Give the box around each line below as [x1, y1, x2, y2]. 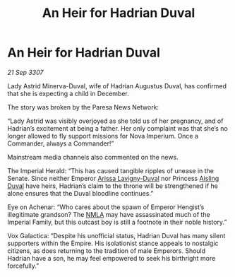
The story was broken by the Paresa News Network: [7, 102, 159, 111]
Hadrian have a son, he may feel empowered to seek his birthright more [7, 254, 216, 262]
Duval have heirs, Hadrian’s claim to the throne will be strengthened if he [7, 182, 219, 190]
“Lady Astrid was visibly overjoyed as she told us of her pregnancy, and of [7, 117, 224, 125]
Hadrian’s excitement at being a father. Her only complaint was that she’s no [7, 124, 228, 132]
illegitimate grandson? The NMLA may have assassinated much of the [7, 210, 210, 218]
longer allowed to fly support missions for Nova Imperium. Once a [7, 131, 199, 140]
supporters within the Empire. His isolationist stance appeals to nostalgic [7, 239, 219, 247]
